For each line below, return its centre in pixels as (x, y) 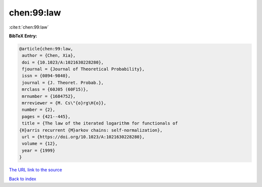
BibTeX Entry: (23, 36)
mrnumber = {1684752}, (49, 96)
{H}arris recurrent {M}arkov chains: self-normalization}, (91, 130)
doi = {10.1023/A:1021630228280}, (63, 62)
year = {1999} (39, 150)
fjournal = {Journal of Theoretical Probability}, (83, 69)
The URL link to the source (36, 170)
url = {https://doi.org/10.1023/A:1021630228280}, (83, 137)
